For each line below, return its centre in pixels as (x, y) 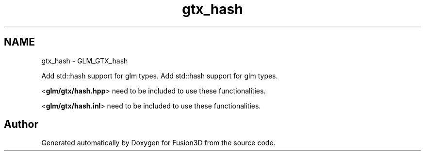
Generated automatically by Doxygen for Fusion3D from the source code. (158, 143)
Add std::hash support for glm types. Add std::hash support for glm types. (160, 76)
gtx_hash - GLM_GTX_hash (85, 61)
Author (21, 124)
